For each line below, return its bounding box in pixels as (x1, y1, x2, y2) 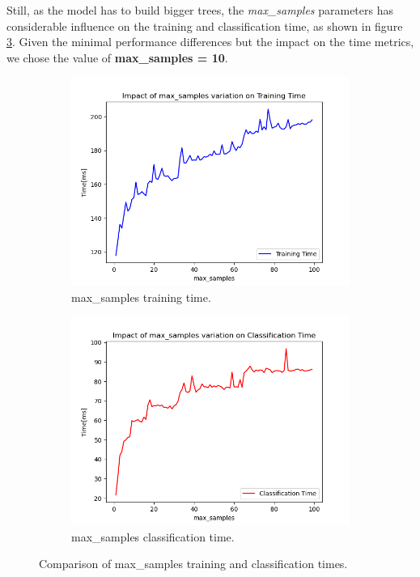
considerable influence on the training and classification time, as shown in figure (6, 17, 403, 34)
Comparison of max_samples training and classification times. (39, 555, 348, 572)
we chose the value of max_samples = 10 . (6, 49, 228, 66)
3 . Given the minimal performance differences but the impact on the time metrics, (6, 33, 414, 50)
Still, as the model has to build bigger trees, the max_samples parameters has (6, 2, 394, 18)
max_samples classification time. (71, 528, 235, 545)
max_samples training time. (71, 288, 211, 305)
